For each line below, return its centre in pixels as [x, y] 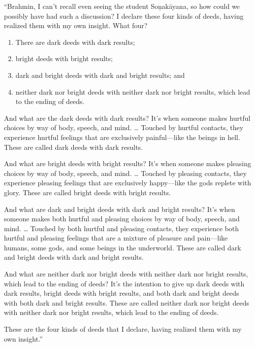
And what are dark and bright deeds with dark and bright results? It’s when [120, 209]
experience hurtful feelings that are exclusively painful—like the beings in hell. [122, 137]
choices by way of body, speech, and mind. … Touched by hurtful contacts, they [124, 127]
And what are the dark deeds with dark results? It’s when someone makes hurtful [127, 118]
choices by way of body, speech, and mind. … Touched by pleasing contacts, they [126, 173]
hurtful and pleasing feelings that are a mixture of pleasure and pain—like [116, 238]
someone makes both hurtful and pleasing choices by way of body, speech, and [122, 219]
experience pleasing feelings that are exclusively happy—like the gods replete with [128, 183]
